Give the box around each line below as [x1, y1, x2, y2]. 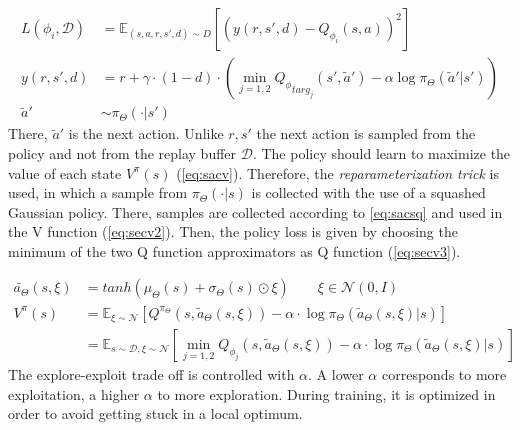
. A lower [308, 364, 364, 385]
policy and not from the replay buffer [8, 142, 237, 163]
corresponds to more [381, 364, 507, 385]
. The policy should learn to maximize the [252, 142, 511, 163]
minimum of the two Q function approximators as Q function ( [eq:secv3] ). [8, 240, 461, 261]
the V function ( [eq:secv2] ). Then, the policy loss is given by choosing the [8, 221, 458, 242]
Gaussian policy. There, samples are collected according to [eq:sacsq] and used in [8, 201, 503, 222]
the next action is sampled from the [256, 123, 476, 144]
